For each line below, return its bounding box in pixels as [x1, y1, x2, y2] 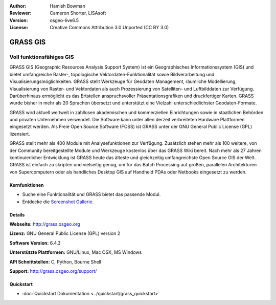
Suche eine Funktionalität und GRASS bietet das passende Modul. [22, 191, 161, 198]
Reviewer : [9, 10, 32, 16]
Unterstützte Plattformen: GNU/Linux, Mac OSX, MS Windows [9, 249, 142, 255]
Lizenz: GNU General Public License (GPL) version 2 [9, 230, 121, 236]
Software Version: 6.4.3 [9, 239, 61, 246]
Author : [9, 3, 27, 9]
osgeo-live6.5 [50, 17, 79, 23]
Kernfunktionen [9, 182, 44, 188]
